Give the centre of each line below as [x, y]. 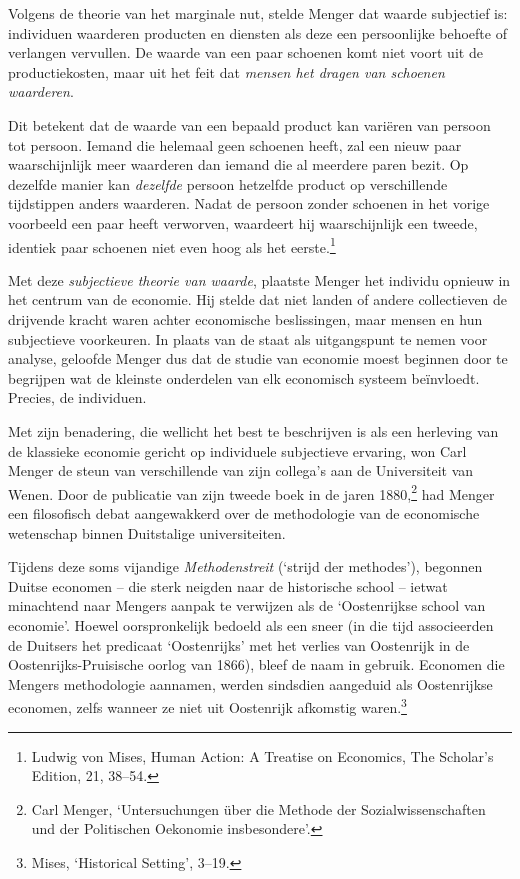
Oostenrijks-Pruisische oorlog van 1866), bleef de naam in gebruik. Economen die [256, 664]
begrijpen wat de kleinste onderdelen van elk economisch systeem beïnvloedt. [244, 377]
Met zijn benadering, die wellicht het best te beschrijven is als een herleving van [253, 430]
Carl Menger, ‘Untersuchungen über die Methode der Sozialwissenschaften [258, 808]
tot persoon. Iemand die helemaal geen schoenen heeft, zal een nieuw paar [235, 144]
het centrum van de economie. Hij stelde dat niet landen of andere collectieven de [258, 299]
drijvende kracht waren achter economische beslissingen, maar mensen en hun [245, 318]
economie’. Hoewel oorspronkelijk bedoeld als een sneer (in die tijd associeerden [251, 624]
